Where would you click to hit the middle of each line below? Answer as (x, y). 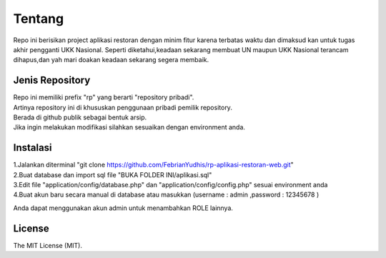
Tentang (39, 19)
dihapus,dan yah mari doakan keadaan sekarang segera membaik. (111, 60)
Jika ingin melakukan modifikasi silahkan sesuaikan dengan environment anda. (129, 127)
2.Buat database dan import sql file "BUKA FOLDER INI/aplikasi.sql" (113, 174)
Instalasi (33, 148)
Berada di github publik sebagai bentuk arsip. (80, 117)
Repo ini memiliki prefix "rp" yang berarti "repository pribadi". (104, 97)
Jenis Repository (52, 80)
